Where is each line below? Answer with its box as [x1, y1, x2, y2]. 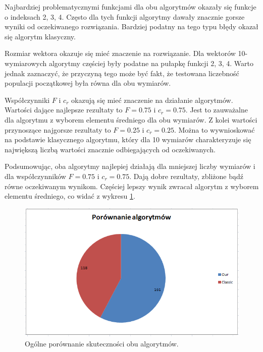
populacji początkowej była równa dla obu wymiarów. [5, 78, 171, 88]
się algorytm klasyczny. [5, 31, 76, 41]
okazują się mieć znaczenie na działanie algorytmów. [71, 94, 233, 105]
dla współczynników [5, 170, 66, 181]
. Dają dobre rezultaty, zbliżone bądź [129, 170, 243, 181]
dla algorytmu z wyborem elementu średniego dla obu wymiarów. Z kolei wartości [5, 114, 257, 125]
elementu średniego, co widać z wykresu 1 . [5, 191, 135, 201]
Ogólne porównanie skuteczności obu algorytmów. [25, 338, 179, 348]
